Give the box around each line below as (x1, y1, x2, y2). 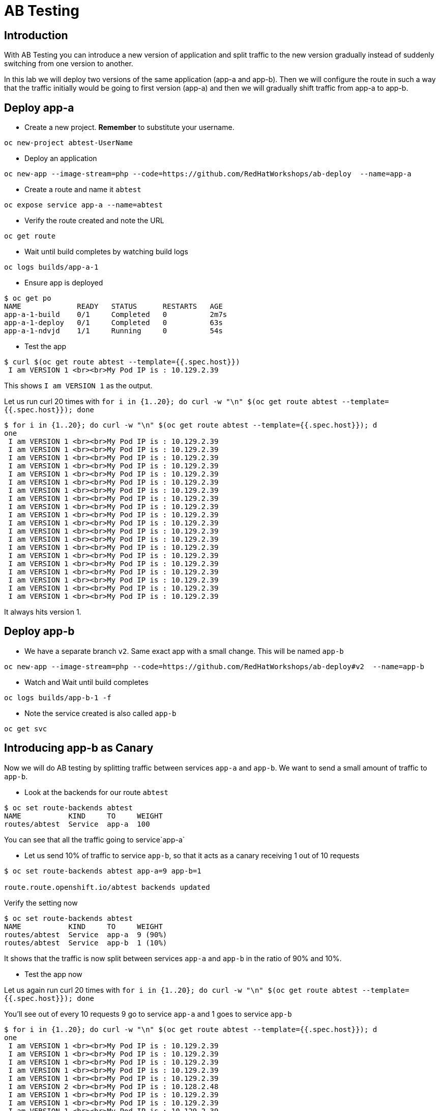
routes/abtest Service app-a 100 (4, 819, 150, 828)
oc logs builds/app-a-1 (4, 263, 99, 272)
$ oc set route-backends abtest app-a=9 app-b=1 (4, 866, 201, 875)
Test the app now (24, 969, 82, 978)
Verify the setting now (4, 898, 78, 907)
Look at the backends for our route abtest (24, 787, 169, 797)
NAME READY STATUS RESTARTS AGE (4, 302, 223, 311)
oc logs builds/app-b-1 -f (4, 693, 111, 702)
